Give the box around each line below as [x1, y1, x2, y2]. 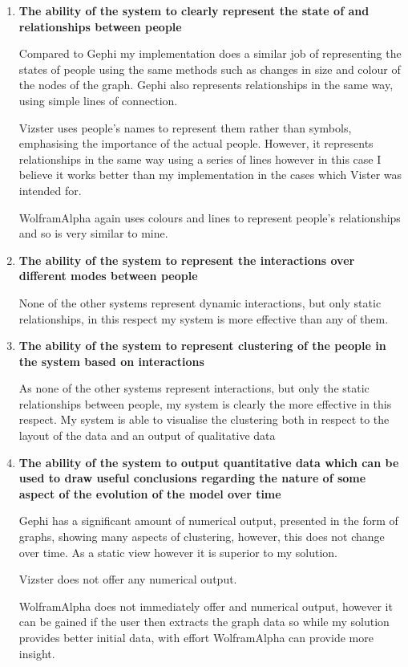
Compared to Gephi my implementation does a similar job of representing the [18, 45, 402, 62]
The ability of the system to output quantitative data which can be [18, 453, 399, 470]
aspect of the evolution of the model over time [18, 485, 281, 502]
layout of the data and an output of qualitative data [18, 427, 276, 444]
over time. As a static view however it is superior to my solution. [18, 543, 337, 560]
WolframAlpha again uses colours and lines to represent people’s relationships [18, 209, 401, 226]
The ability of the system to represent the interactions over [18, 251, 355, 268]
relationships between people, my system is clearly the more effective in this [18, 395, 392, 412]
